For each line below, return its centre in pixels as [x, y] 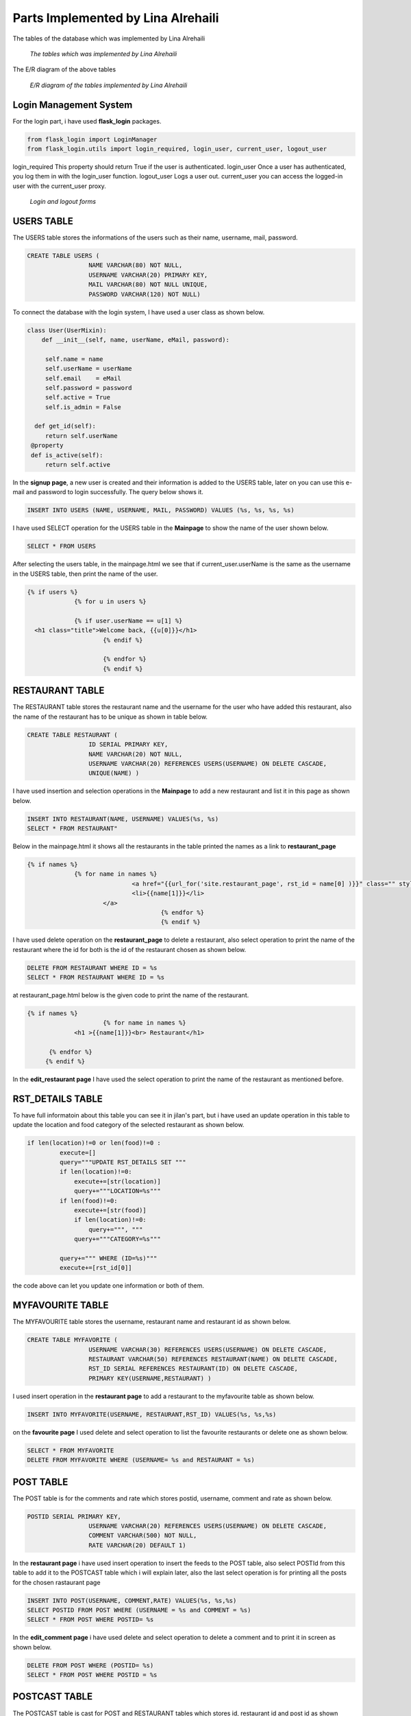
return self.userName [81, 436]
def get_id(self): [65, 426]
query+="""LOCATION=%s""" [117, 1191]
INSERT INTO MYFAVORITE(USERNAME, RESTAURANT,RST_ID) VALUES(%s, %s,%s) [152, 1414]
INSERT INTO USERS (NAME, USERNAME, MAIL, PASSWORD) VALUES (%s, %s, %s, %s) [161, 510]
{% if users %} [52, 592]
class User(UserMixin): [67, 330]
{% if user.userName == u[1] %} [128, 621]
